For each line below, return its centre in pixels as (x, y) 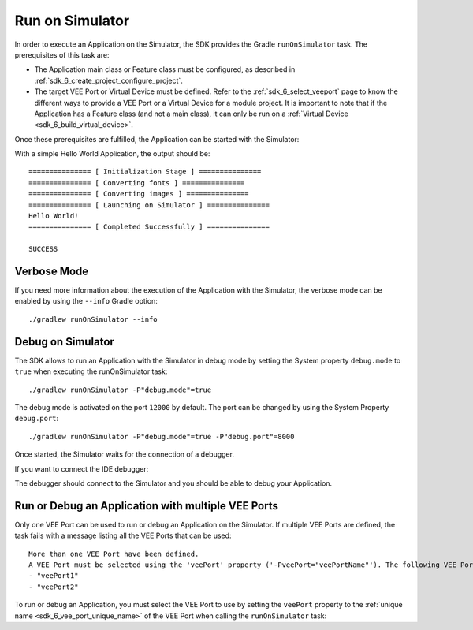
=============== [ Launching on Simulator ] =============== (149, 205)
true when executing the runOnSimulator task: (91, 371)
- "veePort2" (54, 587)
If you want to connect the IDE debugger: (82, 468)
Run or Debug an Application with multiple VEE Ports (147, 506)
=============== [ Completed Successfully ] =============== (149, 227)
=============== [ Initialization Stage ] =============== (145, 172)
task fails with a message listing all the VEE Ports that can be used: (123, 535)
